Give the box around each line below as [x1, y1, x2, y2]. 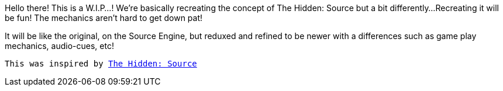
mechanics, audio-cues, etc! [5, 41, 114, 51]
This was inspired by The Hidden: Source [5, 59, 197, 68]
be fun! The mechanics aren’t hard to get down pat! [5, 13, 203, 23]
